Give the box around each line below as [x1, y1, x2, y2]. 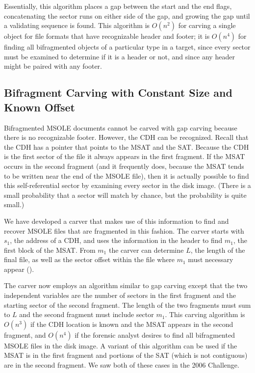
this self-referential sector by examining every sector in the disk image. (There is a [4, 180, 251, 190]
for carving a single [178, 20, 236, 30]
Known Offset [4, 99, 75, 114]
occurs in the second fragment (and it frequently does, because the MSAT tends [4, 160, 244, 171]
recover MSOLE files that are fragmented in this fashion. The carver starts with [4, 225, 244, 236]
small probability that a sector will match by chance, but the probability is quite [4, 189, 247, 200]
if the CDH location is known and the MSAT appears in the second [30, 319, 233, 329]
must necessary [188, 254, 233, 265]
